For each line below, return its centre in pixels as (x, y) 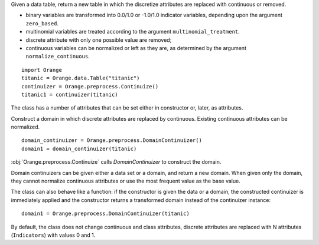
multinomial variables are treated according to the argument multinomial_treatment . (133, 32)
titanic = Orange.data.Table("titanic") (81, 78)
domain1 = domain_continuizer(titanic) (79, 148)
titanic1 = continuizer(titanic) (70, 95)
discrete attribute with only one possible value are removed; (99, 40)
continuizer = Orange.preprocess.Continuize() (90, 86)
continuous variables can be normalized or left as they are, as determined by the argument (136, 48)
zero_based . (42, 23)
